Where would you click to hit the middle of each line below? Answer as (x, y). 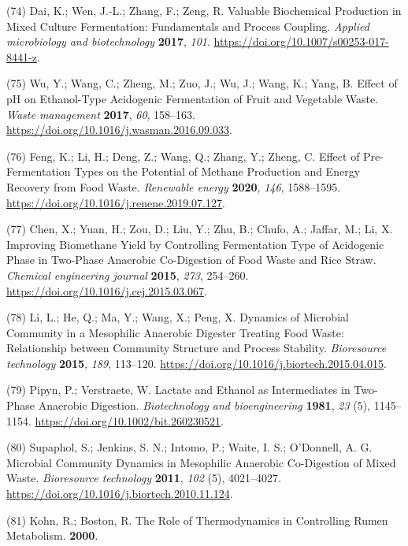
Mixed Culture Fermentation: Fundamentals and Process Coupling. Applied (188, 26)
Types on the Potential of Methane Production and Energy (217, 171)
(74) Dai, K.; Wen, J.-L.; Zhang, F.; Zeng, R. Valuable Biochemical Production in (204, 10)
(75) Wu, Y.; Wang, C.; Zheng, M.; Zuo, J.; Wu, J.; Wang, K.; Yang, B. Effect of (202, 83)
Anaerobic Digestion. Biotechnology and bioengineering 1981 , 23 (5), (204, 405)
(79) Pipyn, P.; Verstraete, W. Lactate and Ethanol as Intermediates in (178, 390)
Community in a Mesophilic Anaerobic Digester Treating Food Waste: (175, 332)
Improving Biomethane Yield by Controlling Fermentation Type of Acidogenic (195, 244)
